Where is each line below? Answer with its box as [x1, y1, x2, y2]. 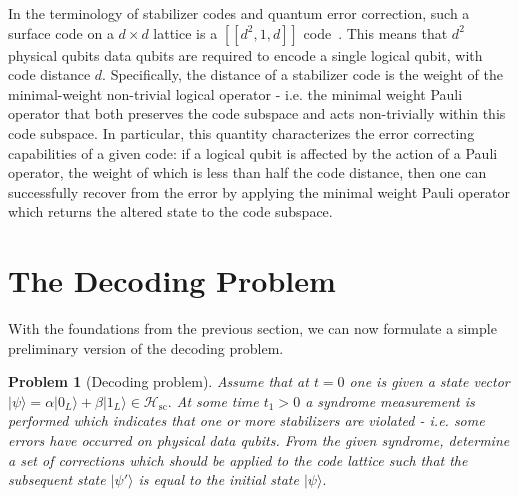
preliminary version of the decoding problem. [8, 337, 284, 358]
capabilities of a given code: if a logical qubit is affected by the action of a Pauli [8, 142, 498, 163]
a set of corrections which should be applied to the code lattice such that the [8, 449, 468, 470]
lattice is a [153, 22, 218, 43]
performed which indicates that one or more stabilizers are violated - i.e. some [8, 410, 485, 431]
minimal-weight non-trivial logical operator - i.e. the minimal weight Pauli [8, 83, 463, 104]
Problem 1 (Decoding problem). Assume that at [8, 371, 309, 392]
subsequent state [8, 469, 106, 490]
